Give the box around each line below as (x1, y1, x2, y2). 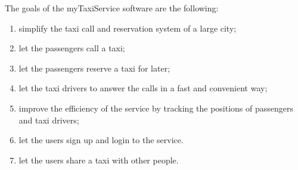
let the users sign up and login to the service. (18, 134, 184, 146)
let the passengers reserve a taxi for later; (18, 61, 170, 74)
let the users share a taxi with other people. (18, 153, 179, 166)
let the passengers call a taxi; (18, 42, 125, 54)
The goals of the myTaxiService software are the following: (5, 2, 219, 14)
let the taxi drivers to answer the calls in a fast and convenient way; (18, 82, 268, 94)
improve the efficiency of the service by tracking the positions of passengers (18, 101, 294, 114)
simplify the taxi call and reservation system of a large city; (18, 21, 237, 34)
